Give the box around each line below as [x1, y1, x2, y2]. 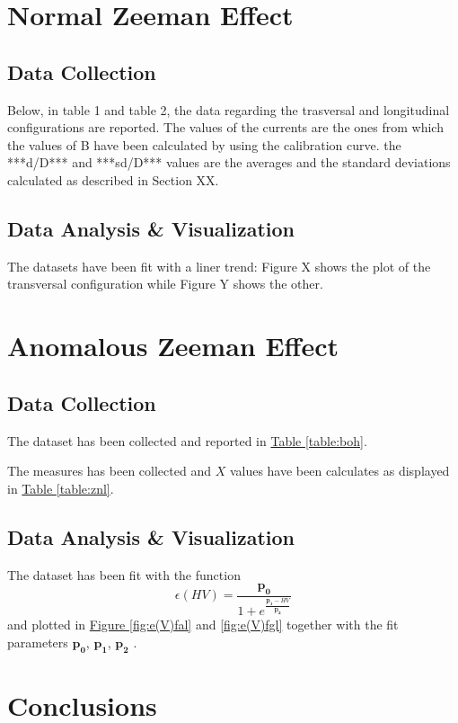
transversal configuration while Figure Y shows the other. [7, 274, 323, 293]
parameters [7, 633, 68, 652]
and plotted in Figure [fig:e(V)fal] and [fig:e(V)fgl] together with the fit [7, 615, 399, 634]
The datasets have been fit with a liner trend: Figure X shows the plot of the [7, 256, 431, 275]
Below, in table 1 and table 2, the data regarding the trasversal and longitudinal [7, 100, 450, 119]
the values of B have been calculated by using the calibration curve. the [7, 135, 401, 154]
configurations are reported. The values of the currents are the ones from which [7, 118, 444, 137]
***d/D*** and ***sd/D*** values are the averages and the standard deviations [7, 153, 451, 172]
